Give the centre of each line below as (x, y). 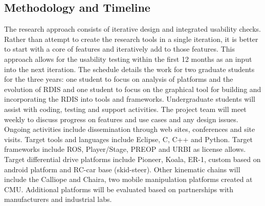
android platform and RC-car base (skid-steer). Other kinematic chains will (122, 169)
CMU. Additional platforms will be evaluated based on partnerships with (119, 189)
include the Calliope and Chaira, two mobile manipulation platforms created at (128, 179)
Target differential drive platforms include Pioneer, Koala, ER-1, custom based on (132, 159)
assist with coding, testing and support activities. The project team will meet (125, 109)
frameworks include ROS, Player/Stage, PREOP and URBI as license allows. (125, 149)
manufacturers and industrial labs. (58, 199)
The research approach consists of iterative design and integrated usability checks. (132, 29)
